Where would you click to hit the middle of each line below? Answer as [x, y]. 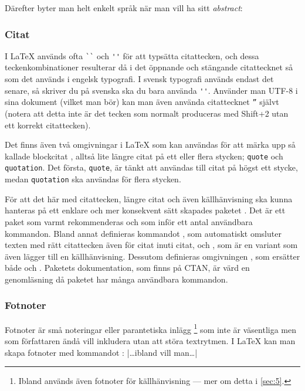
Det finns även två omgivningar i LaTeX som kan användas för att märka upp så [150, 144]
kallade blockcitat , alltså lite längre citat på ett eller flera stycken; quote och [144, 156]
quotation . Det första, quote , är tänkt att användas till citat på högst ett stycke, [151, 167]
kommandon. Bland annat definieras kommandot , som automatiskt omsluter [143, 233]
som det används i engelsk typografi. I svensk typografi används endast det [139, 79]
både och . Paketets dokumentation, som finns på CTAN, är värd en [127, 268]
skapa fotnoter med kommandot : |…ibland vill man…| [101, 352]
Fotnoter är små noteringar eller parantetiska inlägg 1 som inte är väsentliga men [150, 328]
